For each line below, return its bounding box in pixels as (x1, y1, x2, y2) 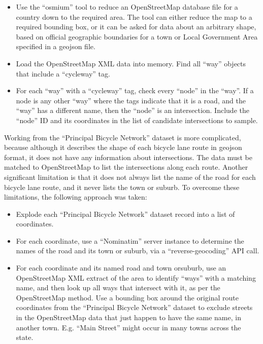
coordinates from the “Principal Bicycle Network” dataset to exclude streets (16, 302, 253, 313)
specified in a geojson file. (16, 41, 95, 52)
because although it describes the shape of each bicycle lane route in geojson (4, 142, 242, 152)
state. (16, 332, 34, 342)
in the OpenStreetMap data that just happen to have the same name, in (16, 312, 241, 323)
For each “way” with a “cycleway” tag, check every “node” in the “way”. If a (16, 85, 254, 96)
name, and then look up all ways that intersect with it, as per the (16, 282, 220, 293)
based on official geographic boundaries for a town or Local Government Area (16, 31, 258, 42)
